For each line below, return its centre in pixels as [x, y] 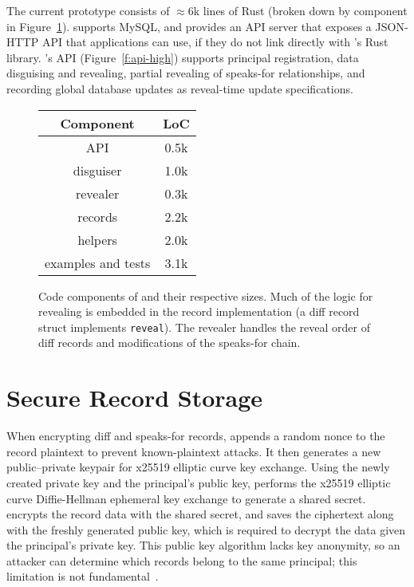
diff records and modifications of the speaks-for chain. [170, 343]
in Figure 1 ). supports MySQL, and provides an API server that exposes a [189, 26]
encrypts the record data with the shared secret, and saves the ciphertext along [200, 514]
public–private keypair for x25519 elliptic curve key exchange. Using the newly [198, 467]
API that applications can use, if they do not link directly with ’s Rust [215, 42]
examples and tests [98, 262]
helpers [97, 239]
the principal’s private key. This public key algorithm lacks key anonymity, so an [203, 545]
